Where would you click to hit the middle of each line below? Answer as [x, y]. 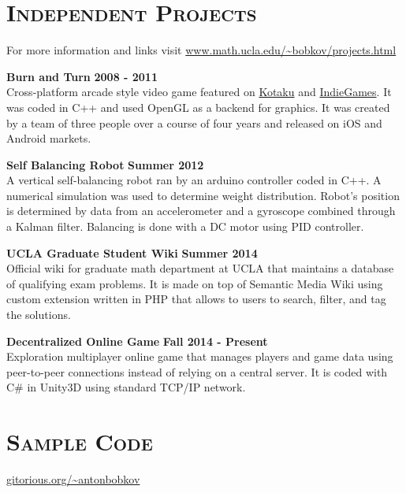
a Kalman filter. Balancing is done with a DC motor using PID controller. [185, 226]
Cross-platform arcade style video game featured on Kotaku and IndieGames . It [199, 92]
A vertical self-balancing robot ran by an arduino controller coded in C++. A [194, 180]
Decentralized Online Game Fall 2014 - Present [137, 341]
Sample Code [80, 441]
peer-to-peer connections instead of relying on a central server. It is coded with [197, 371]
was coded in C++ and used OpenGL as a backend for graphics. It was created [198, 107]
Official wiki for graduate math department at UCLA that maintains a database [200, 268]
